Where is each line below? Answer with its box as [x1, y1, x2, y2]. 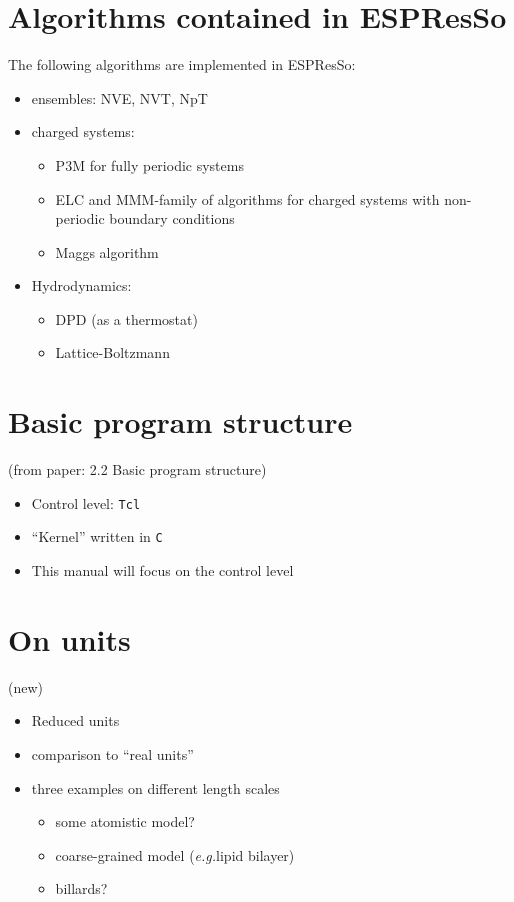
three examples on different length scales [31, 777, 280, 798]
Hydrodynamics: [31, 275, 132, 296]
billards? [55, 878, 108, 899]
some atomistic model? [55, 811, 195, 832]
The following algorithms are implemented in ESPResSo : [8, 54, 356, 75]
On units [8, 618, 131, 659]
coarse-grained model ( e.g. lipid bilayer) [55, 844, 295, 865]
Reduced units [31, 710, 120, 731]
